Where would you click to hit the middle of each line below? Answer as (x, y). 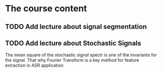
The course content (46, 9)
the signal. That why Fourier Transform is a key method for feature (72, 60)
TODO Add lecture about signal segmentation (76, 27)
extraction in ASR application (34, 65)
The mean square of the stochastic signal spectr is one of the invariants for (81, 55)
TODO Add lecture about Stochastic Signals (73, 43)
